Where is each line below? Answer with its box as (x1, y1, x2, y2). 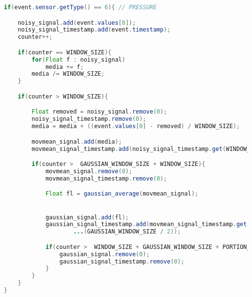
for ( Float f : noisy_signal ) (31, 56, 126, 63)
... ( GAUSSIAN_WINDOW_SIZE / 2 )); (73, 228, 181, 235)
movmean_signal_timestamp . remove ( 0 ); (45, 175, 167, 182)
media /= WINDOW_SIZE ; (31, 70, 105, 78)
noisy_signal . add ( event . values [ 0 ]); (17, 19, 136, 26)
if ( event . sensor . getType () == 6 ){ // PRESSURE (4, 4, 157, 11)
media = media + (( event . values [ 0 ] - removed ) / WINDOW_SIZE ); (31, 123, 240, 130)
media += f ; (45, 63, 84, 70)
